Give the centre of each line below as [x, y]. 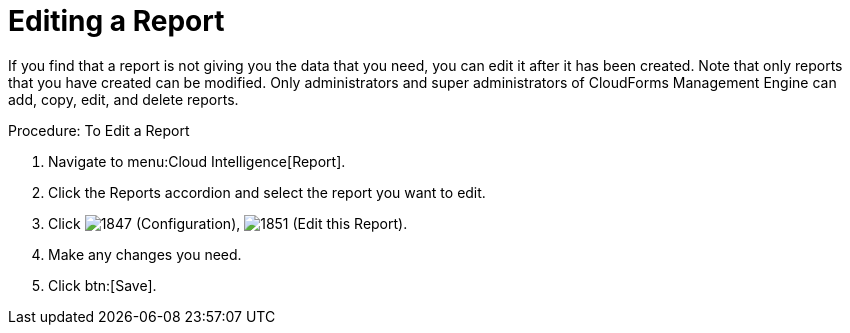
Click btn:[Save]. [102, 285]
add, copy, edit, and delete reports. [123, 99]
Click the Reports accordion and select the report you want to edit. [267, 192]
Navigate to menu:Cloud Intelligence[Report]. [197, 161]
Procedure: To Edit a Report [99, 130]
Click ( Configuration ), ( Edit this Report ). [228, 223]
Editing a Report [116, 21]
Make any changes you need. [145, 254]
